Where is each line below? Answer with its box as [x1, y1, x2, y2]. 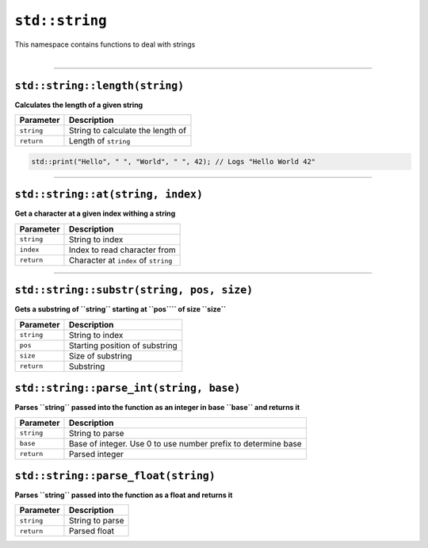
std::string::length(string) [14, 79, 185, 92]
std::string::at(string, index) [14, 188, 204, 201]
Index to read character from [68, 244, 176, 255]
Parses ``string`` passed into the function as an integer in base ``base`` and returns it [14, 403, 300, 412]
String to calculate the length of [68, 125, 186, 136]
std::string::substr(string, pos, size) [14, 284, 254, 297]
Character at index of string [68, 255, 173, 266]
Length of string [68, 136, 131, 147]
